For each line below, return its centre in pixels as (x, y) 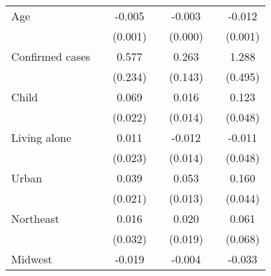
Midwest (32, 259)
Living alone (42, 137)
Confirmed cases (51, 56)
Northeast (36, 218)
